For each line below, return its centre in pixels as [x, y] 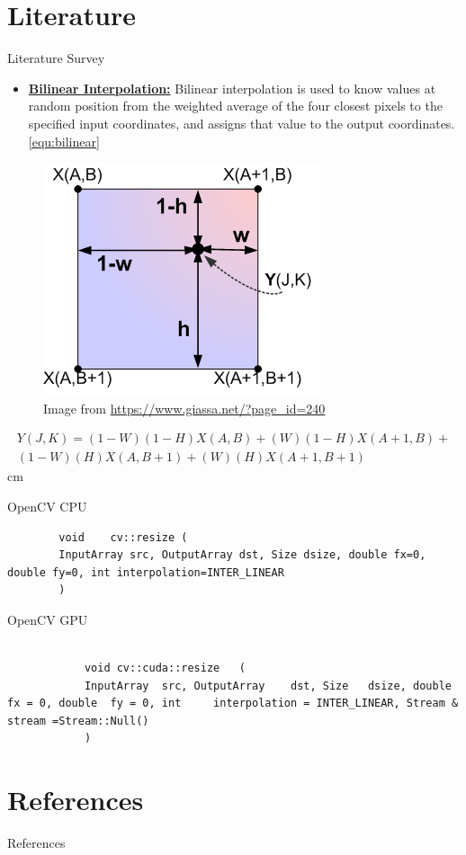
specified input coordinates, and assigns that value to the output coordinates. [242, 123]
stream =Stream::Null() [78, 721]
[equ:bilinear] [64, 141]
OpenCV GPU [48, 619]
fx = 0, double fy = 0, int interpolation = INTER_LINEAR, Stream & [233, 704]
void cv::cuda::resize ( [165, 668]
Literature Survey [56, 58]
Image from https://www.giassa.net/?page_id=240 [184, 408]
